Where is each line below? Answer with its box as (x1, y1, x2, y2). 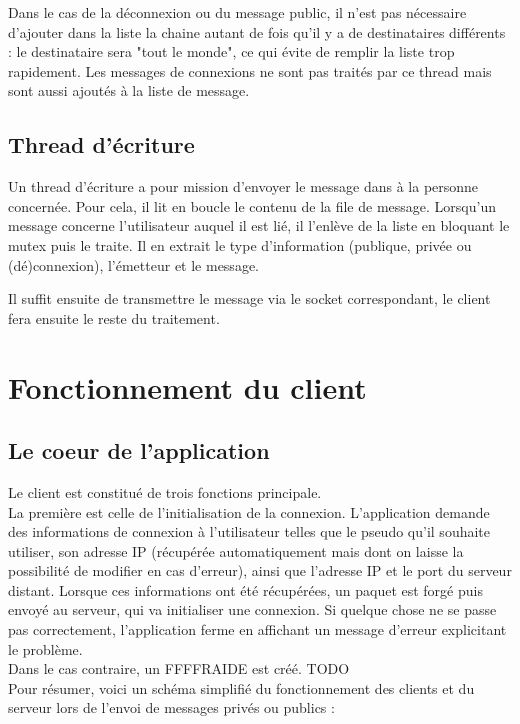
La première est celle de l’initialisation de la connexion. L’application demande (8, 501, 490, 522)
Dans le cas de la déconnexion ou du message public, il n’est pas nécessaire (8, 2, 467, 22)
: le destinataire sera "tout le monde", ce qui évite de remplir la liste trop (8, 41, 455, 62)
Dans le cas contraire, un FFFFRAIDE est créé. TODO (8, 658, 350, 679)
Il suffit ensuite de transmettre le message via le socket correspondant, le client (8, 288, 491, 309)
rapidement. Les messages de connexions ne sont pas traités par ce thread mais (8, 60, 492, 81)
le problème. (8, 638, 83, 659)
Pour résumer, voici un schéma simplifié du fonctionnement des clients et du (8, 677, 475, 698)
